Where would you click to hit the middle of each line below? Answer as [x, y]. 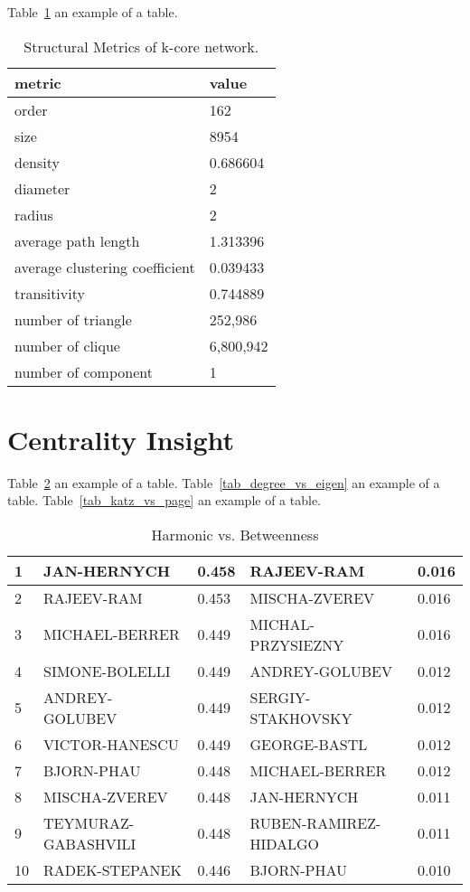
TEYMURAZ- [89, 822]
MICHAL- [282, 624]
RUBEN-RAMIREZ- [315, 822]
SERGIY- [280, 697]
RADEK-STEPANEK [113, 869]
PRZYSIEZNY [297, 644]
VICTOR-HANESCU [111, 744]
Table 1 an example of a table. [93, 12]
